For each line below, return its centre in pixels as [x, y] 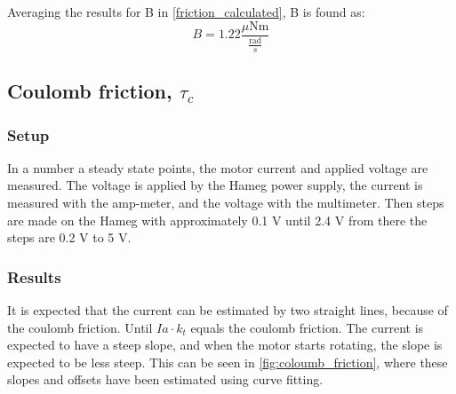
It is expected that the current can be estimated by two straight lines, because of [228, 310]
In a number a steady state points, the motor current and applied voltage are [218, 167]
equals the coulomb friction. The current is [307, 327]
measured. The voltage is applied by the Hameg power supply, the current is [215, 185]
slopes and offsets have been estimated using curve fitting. [165, 379]
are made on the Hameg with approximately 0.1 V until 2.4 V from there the [217, 220]
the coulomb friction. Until [80, 327]
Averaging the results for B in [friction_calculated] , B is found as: [186, 12]
